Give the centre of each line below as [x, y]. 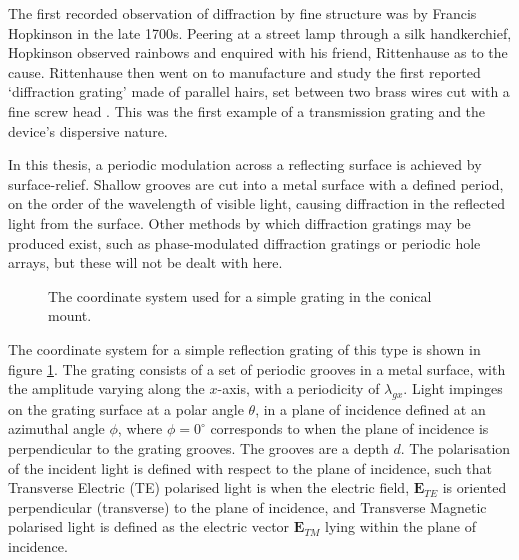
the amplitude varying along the [106, 388]
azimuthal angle [56, 428]
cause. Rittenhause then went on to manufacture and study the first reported [244, 71]
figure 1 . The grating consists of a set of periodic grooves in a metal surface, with [257, 368]
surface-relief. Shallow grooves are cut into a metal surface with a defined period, [256, 183]
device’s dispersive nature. [88, 130]
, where [140, 428]
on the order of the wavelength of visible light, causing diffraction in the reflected [256, 203]
